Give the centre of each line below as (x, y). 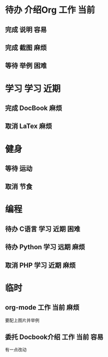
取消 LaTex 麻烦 (29, 126)
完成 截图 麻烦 (26, 48)
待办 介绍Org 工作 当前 (50, 10)
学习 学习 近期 (33, 89)
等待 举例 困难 (26, 66)
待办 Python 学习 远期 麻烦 (45, 247)
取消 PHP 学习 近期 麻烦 (40, 265)
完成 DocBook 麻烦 (34, 108)
